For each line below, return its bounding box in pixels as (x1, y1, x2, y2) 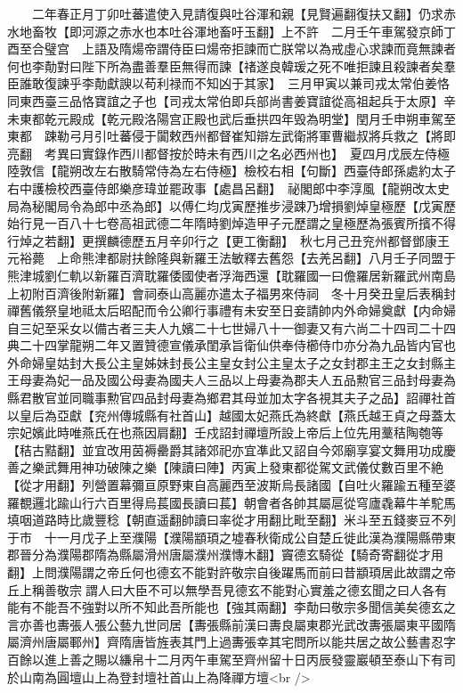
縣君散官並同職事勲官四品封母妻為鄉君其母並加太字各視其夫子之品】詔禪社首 (7, 388, 456, 407)
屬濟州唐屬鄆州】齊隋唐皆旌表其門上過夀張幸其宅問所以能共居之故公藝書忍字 (7, 632, 456, 651)
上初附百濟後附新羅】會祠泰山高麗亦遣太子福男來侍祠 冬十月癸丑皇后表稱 (7, 283, 443, 302)
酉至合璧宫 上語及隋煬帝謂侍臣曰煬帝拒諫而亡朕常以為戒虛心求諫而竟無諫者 (7, 39, 456, 58)
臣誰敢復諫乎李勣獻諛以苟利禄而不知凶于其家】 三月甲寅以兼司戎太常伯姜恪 (7, 74, 450, 93)
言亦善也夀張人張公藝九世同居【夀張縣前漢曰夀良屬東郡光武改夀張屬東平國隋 (7, 615, 456, 633)
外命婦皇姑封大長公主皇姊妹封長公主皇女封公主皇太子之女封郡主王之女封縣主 (7, 353, 456, 371)
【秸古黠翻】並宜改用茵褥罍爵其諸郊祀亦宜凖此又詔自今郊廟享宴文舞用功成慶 (7, 440, 456, 459)
